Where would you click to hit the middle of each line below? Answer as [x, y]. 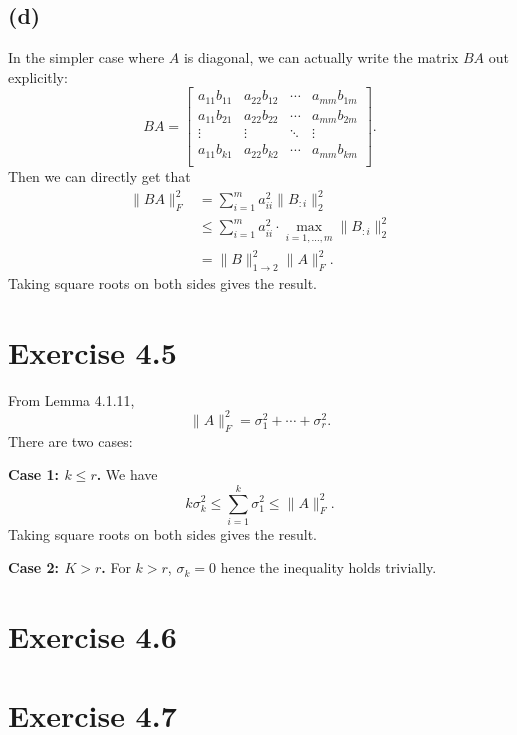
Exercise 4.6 [92, 636]
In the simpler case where [86, 57]
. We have [127, 474]
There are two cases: [70, 440]
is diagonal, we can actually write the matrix [321, 57]
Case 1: [34, 474]
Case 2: [34, 567]
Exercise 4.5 [92, 351]
